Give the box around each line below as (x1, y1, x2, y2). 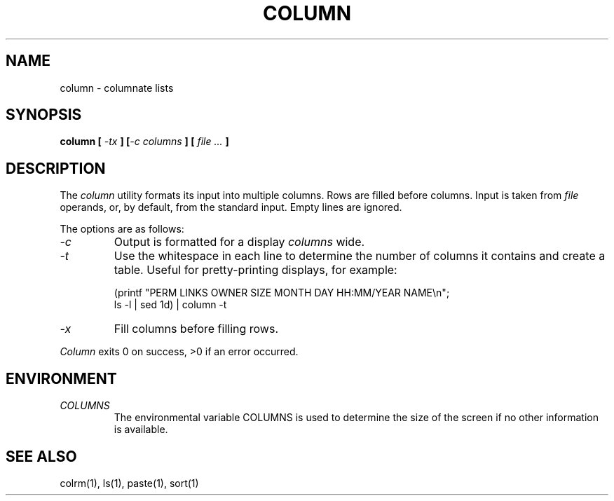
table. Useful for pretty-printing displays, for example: (114, 263, 397, 277)
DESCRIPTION (6, 159, 106, 177)
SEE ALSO (6, 447, 77, 465)
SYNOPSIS (6, 106, 82, 124)
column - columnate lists (60, 81, 174, 94)
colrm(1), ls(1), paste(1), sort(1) (60, 476, 199, 489)
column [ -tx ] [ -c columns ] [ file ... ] (60, 135, 229, 148)
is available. (114, 423, 168, 436)
